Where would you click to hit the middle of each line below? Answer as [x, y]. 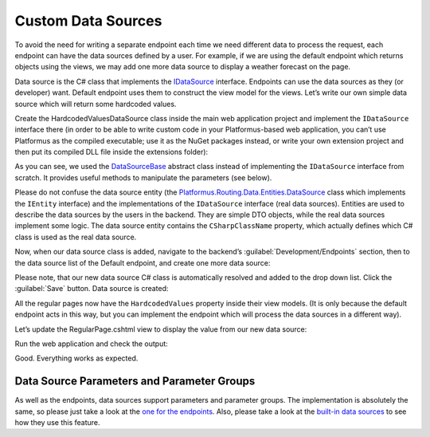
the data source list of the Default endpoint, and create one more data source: [143, 262]
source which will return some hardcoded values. [96, 104]
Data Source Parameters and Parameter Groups [135, 382]
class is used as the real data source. [76, 237]
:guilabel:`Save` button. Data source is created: [92, 289]
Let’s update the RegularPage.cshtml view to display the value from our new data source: [161, 329]
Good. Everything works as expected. [76, 358]
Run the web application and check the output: [92, 344]
